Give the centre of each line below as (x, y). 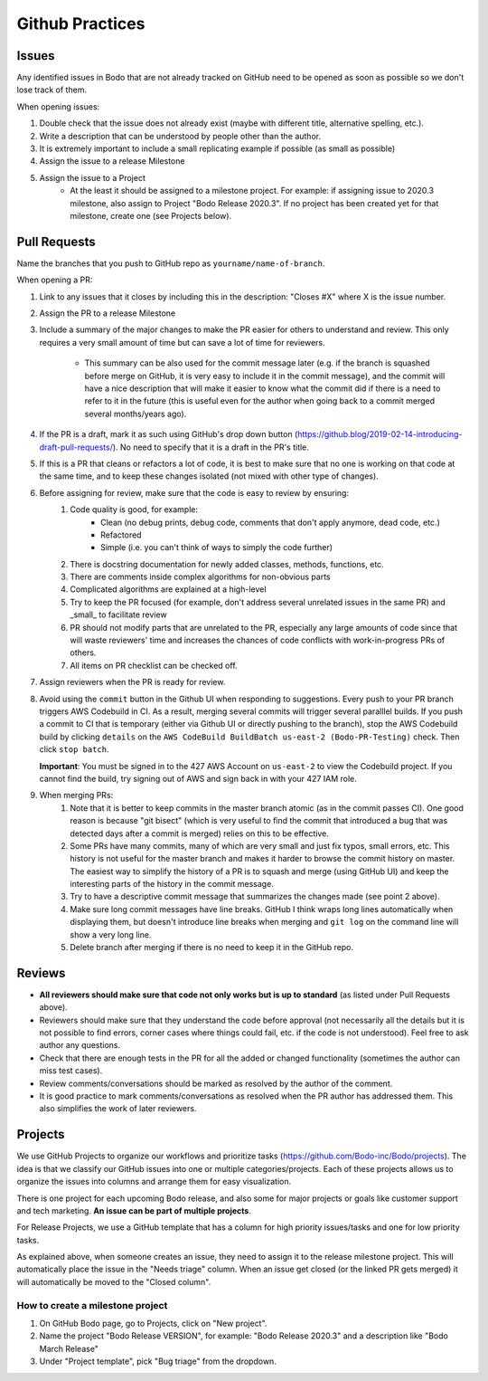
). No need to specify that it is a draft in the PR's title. (211, 447)
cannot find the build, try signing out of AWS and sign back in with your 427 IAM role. (198, 778)
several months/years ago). (136, 414)
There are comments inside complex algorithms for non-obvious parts (200, 577)
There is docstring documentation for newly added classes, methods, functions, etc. (227, 564)
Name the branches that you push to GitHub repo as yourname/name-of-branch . (171, 263)
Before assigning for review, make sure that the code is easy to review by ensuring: (194, 492)
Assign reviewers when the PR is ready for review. (132, 682)
